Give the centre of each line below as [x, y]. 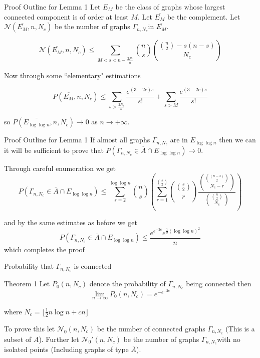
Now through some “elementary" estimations [72, 75]
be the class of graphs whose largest [170, 7]
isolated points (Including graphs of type [66, 349]
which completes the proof [44, 249]
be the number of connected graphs [151, 328]
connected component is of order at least [66, 16]
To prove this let [30, 328]
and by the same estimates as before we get [71, 222]
